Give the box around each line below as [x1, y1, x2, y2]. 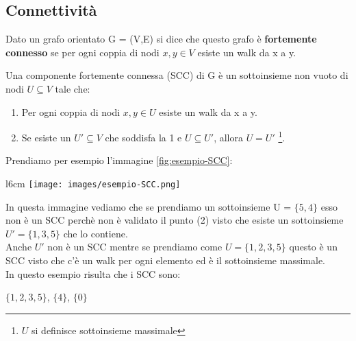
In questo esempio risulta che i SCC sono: [5, 266, 181, 281]
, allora [214, 130, 243, 144]
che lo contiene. [63, 226, 128, 240]
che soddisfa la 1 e [105, 130, 182, 144]
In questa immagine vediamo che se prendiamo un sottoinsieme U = [5, 199, 292, 213]
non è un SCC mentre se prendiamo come [47, 239, 222, 254]
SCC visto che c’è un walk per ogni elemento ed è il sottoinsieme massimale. [5, 253, 325, 268]
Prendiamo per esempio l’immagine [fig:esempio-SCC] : [5, 153, 233, 167]
